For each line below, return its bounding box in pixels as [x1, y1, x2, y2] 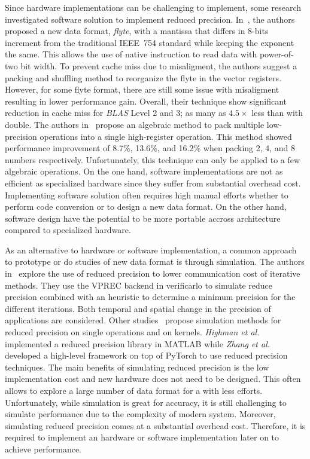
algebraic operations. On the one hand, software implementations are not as [5, 165, 283, 178]
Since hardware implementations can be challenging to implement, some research [5, 1, 302, 13]
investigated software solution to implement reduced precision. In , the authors [5, 13, 295, 25]
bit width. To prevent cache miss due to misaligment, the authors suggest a [20, 59, 297, 72]
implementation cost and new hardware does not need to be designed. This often [5, 372, 301, 385]
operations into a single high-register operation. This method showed [39, 130, 292, 142]
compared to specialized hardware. [5, 224, 131, 236]
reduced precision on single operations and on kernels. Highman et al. [5, 326, 260, 338]
